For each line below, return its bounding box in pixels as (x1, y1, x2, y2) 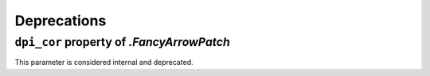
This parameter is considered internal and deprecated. (14, 58, 194, 67)
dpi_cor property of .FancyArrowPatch (14, 35, 230, 49)
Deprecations (14, 12, 107, 29)
